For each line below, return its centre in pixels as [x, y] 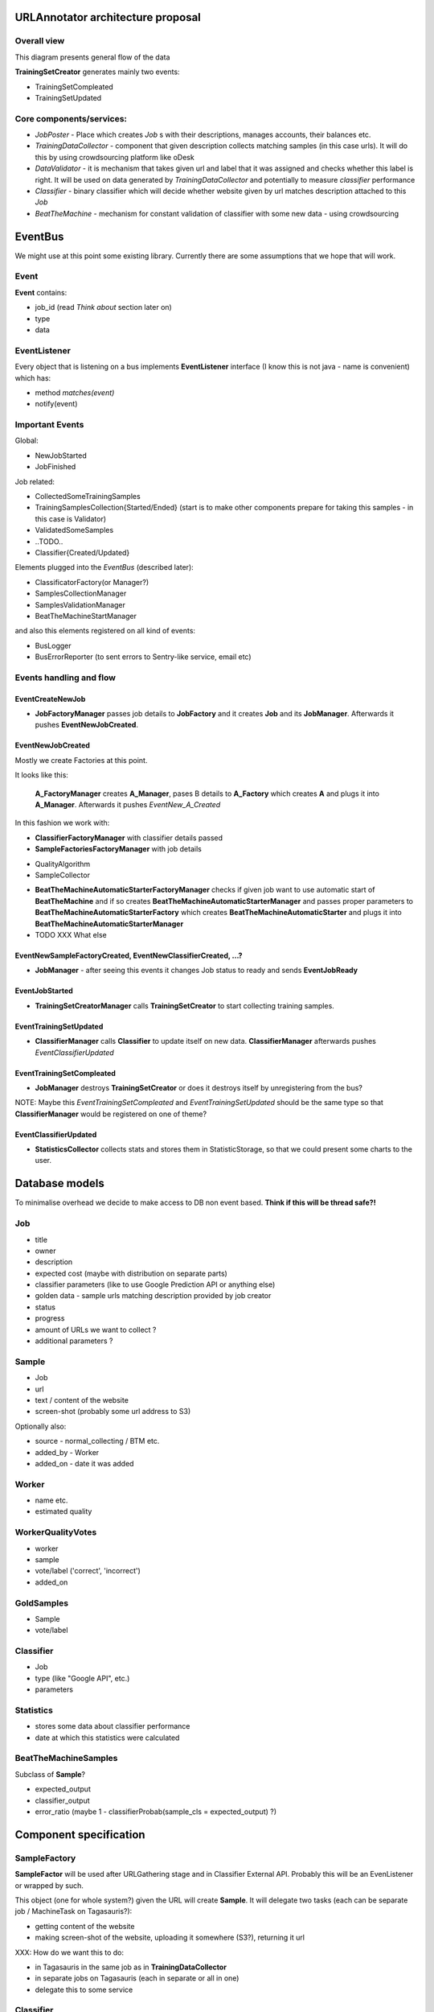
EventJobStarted [44, 991]
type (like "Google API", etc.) [82, 1678]
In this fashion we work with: [62, 823]
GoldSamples [41, 1603]
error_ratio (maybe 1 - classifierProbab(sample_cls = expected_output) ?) [156, 1812]
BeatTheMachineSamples [66, 1758]
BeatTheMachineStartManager [86, 616]
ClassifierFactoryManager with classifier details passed [129, 838]
